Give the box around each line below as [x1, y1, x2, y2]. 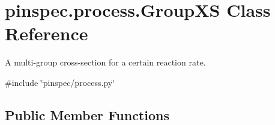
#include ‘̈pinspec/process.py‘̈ [5, 76, 115, 88]
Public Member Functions [5, 105, 169, 124]
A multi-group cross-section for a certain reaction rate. [5, 56, 206, 69]
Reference [5, 21, 88, 46]
